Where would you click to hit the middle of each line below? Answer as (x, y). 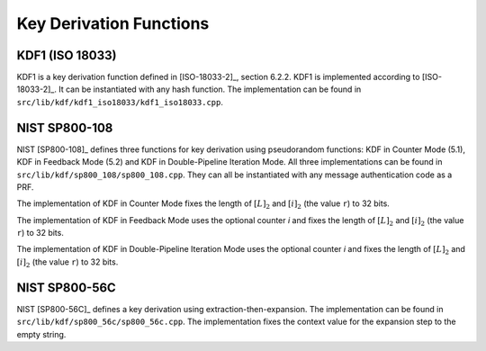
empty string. (41, 334)
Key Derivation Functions (113, 23)
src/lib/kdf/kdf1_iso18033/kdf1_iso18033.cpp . (120, 102)
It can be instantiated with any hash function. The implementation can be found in (210, 89)
